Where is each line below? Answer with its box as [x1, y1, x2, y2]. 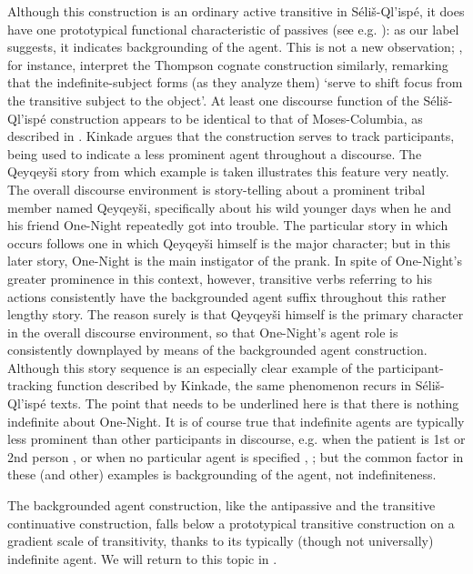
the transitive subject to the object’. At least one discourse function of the [7, 90, 419, 109]
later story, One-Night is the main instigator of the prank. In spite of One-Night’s [7, 251, 462, 270]
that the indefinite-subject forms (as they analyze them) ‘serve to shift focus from [7, 73, 463, 92]
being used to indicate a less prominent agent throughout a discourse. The [7, 144, 422, 163]
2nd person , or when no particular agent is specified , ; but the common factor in [7, 447, 464, 466]
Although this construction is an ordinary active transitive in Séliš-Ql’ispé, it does [7, 2, 465, 20]
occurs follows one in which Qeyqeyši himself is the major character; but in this [7, 233, 451, 252]
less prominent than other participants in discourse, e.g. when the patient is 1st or [7, 429, 466, 448]
